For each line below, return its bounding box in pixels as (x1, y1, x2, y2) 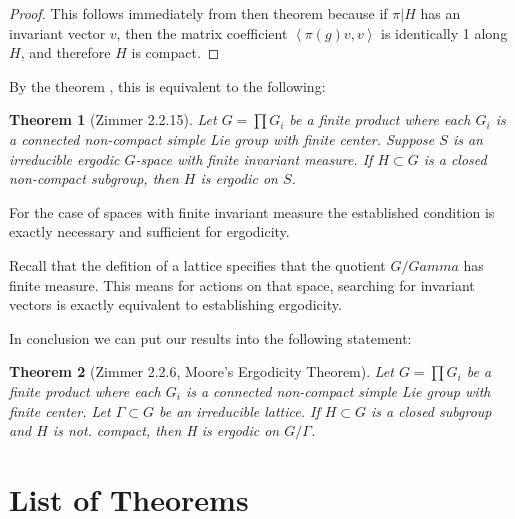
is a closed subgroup (371, 400, 492, 421)
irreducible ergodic (9, 148, 120, 169)
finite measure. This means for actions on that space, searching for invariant (9, 274, 475, 295)
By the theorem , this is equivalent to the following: (9, 75, 326, 96)
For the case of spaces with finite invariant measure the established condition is (9, 201, 495, 222)
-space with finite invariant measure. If (135, 148, 373, 169)
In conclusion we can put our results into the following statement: (9, 327, 412, 348)
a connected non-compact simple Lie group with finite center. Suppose (9, 128, 435, 149)
